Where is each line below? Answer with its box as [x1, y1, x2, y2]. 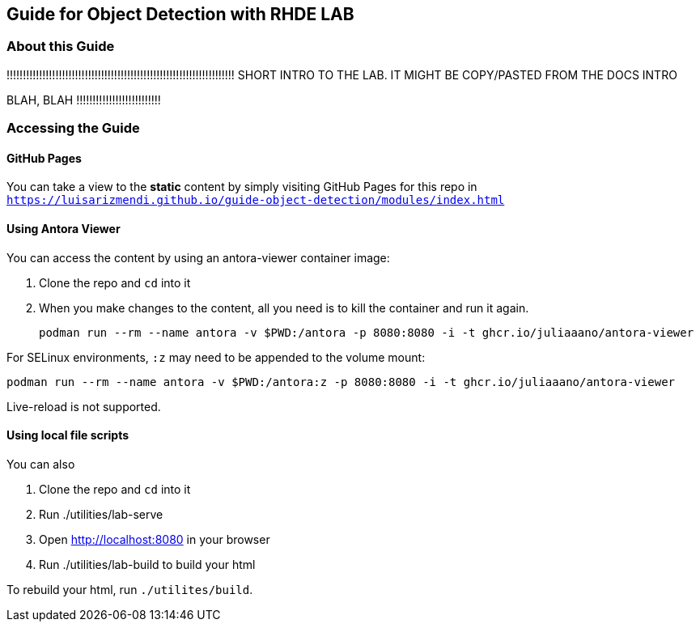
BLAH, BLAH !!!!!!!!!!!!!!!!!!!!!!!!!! [6, 92, 161, 107]
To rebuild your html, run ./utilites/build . [6, 582, 253, 596]
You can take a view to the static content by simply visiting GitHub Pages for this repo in [6, 180, 477, 194]
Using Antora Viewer [6, 222, 121, 235]
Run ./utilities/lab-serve [39, 507, 163, 521]
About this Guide [6, 38, 115, 55]
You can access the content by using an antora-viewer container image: [6, 250, 390, 265]
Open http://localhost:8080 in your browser [39, 532, 270, 546]
